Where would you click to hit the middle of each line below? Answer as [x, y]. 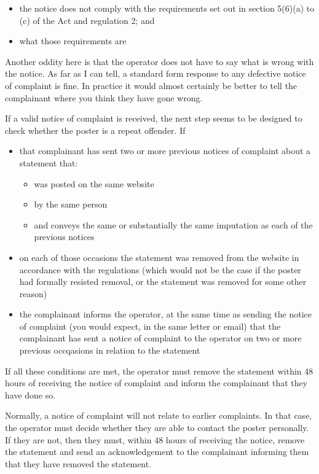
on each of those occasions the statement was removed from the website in [159, 257]
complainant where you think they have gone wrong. [104, 97]
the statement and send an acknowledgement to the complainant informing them [157, 452]
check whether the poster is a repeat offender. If [95, 130]
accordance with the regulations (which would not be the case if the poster [160, 269]
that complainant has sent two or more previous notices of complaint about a [165, 151]
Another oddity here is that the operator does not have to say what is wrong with [159, 61]
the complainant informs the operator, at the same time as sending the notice [166, 314]
